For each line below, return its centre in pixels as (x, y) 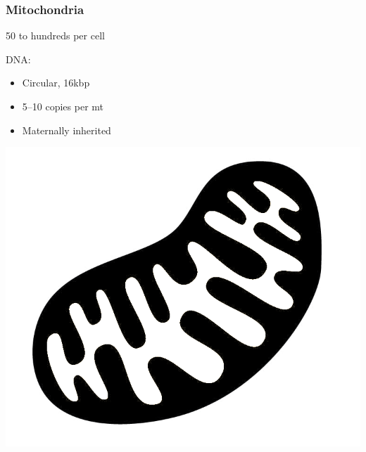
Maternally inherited (67, 130)
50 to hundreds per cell (55, 35)
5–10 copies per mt (63, 106)
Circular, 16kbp (56, 83)
